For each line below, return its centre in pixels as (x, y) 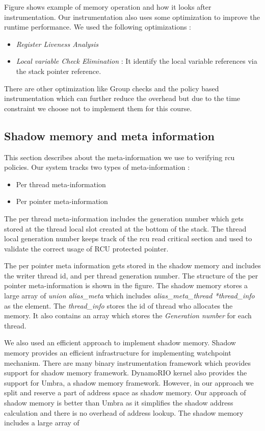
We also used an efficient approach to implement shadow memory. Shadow (120, 343)
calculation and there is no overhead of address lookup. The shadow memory (124, 412)
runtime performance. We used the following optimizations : (98, 27)
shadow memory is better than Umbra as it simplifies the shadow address (119, 403)
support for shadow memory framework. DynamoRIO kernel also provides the (126, 373)
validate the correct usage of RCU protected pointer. (86, 248)
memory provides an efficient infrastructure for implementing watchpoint (118, 353)
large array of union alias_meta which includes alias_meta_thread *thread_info (129, 296)
